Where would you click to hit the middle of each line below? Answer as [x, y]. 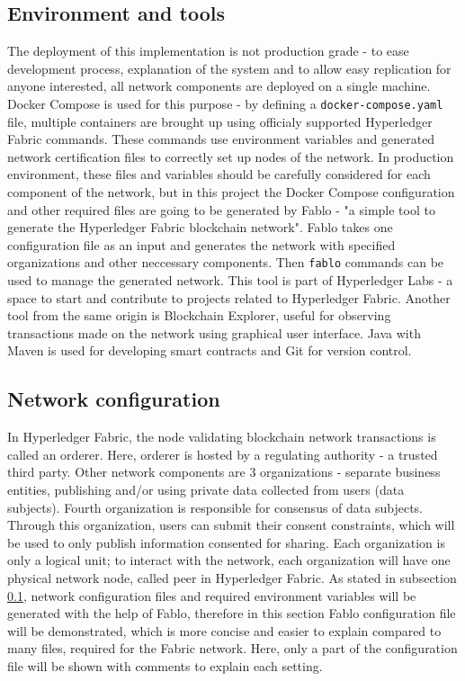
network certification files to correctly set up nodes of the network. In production [231, 156]
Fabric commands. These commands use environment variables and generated [221, 139]
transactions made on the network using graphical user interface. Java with [214, 332]
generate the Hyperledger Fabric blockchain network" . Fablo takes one [200, 227]
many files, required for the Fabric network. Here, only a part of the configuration [232, 648]
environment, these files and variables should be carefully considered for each [219, 174]
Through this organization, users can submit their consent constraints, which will [231, 525]
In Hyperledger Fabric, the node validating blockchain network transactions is [222, 437]
